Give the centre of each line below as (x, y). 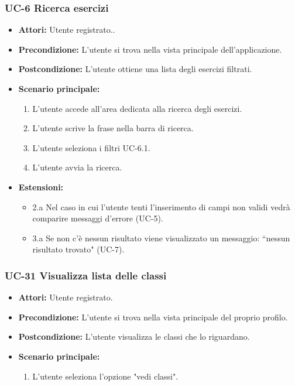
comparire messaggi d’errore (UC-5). (98, 218)
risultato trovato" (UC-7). (78, 249)
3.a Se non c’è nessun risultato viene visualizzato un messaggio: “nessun (161, 238)
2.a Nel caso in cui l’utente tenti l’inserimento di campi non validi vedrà (161, 206)
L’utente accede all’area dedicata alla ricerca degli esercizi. (137, 108)
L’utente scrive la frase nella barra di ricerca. (113, 128)
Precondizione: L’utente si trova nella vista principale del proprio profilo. (153, 317)
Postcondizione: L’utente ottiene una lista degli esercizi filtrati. (135, 69)
